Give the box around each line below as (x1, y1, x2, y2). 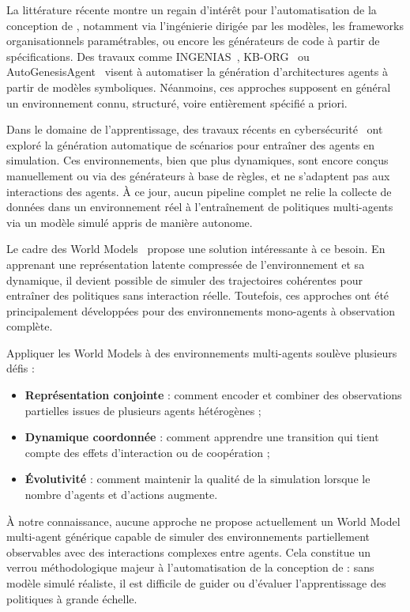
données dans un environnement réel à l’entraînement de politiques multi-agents (6, 198, 393, 215)
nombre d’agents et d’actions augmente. (24, 486, 218, 503)
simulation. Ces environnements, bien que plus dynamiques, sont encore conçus (6, 152, 389, 168)
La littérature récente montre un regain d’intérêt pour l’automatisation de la (6, 2, 377, 17)
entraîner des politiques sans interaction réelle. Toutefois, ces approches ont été (6, 287, 389, 304)
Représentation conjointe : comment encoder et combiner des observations (24, 387, 402, 403)
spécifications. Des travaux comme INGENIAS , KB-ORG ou (6, 47, 310, 64)
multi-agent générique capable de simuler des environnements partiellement (6, 528, 371, 545)
